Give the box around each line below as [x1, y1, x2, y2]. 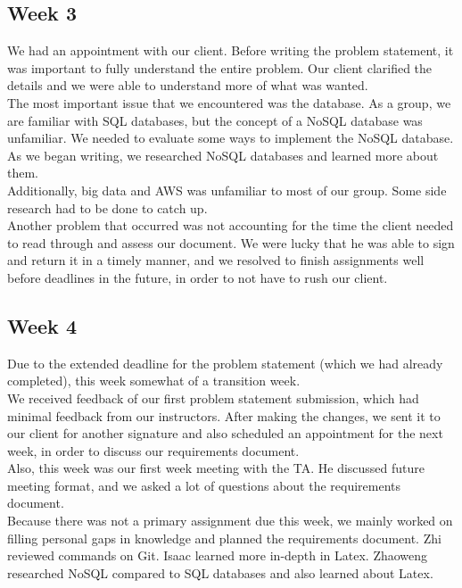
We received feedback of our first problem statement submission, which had [7, 388, 419, 407]
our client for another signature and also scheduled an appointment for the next [7, 424, 443, 443]
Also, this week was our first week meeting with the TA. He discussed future [7, 459, 425, 477]
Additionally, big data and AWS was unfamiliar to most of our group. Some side [7, 180, 447, 199]
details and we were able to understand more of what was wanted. [7, 76, 368, 95]
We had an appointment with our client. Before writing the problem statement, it [7, 41, 454, 60]
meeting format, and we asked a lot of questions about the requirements [7, 476, 401, 494]
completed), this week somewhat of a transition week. [7, 371, 301, 390]
